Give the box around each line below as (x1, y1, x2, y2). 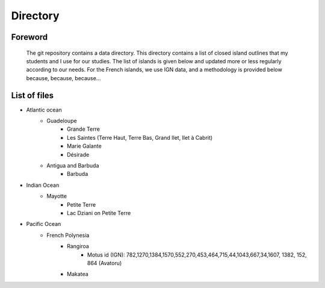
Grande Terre (67, 125, 101, 133)
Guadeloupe (46, 117, 78, 125)
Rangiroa (67, 243, 90, 250)
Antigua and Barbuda (46, 161, 99, 169)
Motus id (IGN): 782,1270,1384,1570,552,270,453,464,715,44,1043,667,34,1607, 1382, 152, (87, 251, 307, 258)
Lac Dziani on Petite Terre (67, 209, 131, 216)
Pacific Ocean (26, 221, 61, 228)
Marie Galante (67, 142, 102, 150)
